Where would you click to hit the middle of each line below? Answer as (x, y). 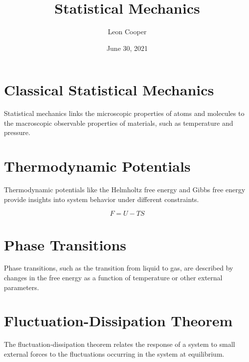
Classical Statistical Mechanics (109, 90)
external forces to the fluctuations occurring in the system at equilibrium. (114, 353)
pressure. (17, 132)
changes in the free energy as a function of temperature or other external (113, 278)
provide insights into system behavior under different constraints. (102, 199)
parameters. (22, 287)
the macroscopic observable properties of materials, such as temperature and (119, 123)
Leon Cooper (127, 32)
